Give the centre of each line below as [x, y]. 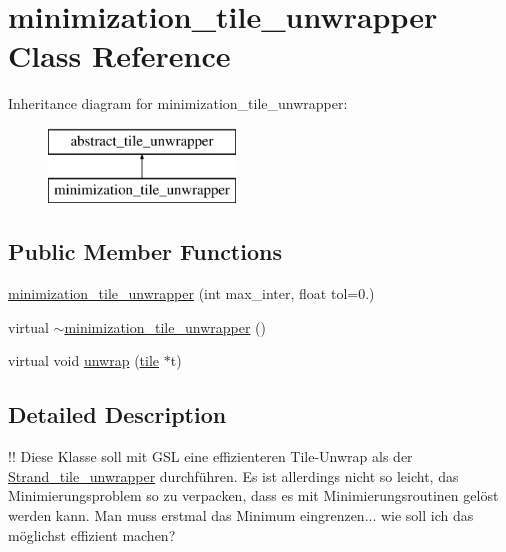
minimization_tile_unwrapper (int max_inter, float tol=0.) [191, 293]
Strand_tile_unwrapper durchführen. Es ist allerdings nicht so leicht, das [233, 475]
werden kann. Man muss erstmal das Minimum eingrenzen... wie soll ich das [241, 515]
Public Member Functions [145, 251]
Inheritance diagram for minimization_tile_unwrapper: [178, 103]
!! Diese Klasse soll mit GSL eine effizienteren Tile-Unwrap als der [210, 456]
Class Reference [119, 55]
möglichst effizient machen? [92, 534]
